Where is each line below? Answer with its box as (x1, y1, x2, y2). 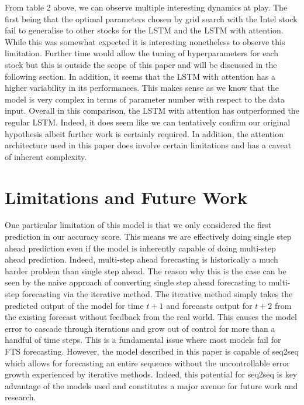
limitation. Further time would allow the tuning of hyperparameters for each (5, 47, 278, 59)
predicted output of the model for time (5, 299, 144, 311)
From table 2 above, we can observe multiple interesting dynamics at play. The (5, 1, 288, 13)
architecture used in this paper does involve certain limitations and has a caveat (5, 139, 292, 151)
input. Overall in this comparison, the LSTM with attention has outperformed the (5, 104, 299, 117)
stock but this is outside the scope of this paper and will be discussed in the (5, 58, 277, 70)
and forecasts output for (166, 299, 253, 311)
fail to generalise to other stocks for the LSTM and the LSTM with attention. (5, 24, 284, 36)
